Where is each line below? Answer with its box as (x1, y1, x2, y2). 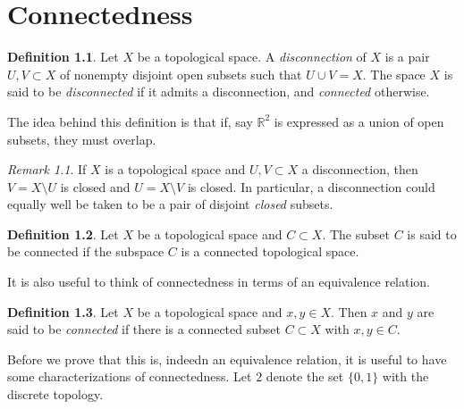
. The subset (322, 224, 391, 243)
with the (382, 367, 429, 386)
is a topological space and (105, 160, 246, 179)
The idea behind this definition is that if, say (7, 112, 253, 130)
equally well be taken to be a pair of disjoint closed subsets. (7, 195, 333, 213)
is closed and (60, 177, 131, 196)
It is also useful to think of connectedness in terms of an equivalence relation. (7, 272, 431, 291)
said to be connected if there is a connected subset (7, 320, 281, 338)
